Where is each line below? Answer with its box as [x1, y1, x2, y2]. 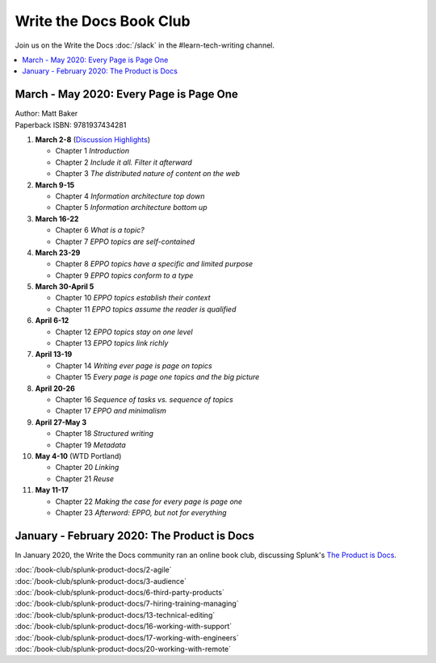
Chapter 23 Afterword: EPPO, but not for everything [55, 507, 227, 517]
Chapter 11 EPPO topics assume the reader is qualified [55, 304, 237, 314]
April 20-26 [35, 384, 76, 393]
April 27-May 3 [35, 417, 87, 427]
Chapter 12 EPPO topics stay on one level [55, 327, 193, 337]
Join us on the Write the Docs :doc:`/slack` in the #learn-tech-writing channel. [15, 40, 275, 50]
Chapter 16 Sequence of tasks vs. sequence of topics [55, 395, 233, 404]
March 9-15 [35, 180, 75, 190]
